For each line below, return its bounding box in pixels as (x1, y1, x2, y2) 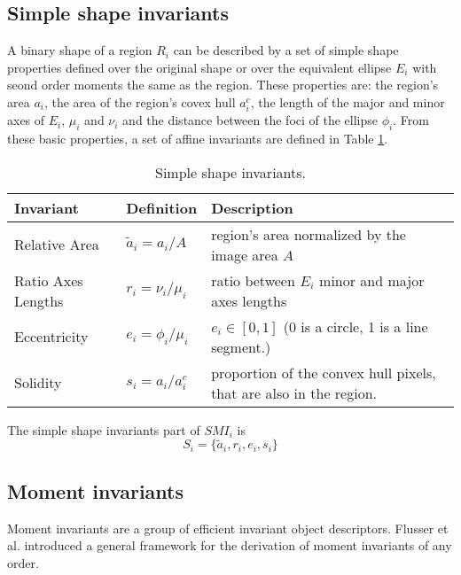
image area (211, 244, 278, 265)
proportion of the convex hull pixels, (211, 361, 436, 383)
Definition (126, 197, 198, 218)
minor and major (319, 269, 425, 291)
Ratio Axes (14, 269, 83, 291)
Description (211, 197, 293, 218)
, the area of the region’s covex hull (43, 92, 236, 111)
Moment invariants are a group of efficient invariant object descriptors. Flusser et (7, 518, 449, 537)
